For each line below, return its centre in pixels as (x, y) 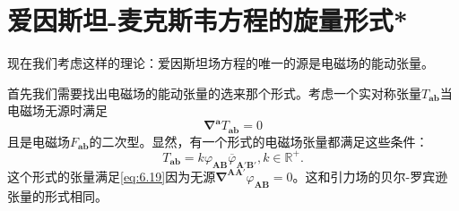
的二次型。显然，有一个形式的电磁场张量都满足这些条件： (259, 141)
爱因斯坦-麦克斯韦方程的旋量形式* (208, 20)
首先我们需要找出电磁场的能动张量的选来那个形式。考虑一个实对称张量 (214, 93)
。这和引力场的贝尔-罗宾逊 (370, 176)
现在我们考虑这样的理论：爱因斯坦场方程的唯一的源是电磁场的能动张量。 (221, 63)
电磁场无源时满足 (57, 110)
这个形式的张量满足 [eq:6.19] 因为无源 (112, 176)
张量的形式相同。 (57, 195)
